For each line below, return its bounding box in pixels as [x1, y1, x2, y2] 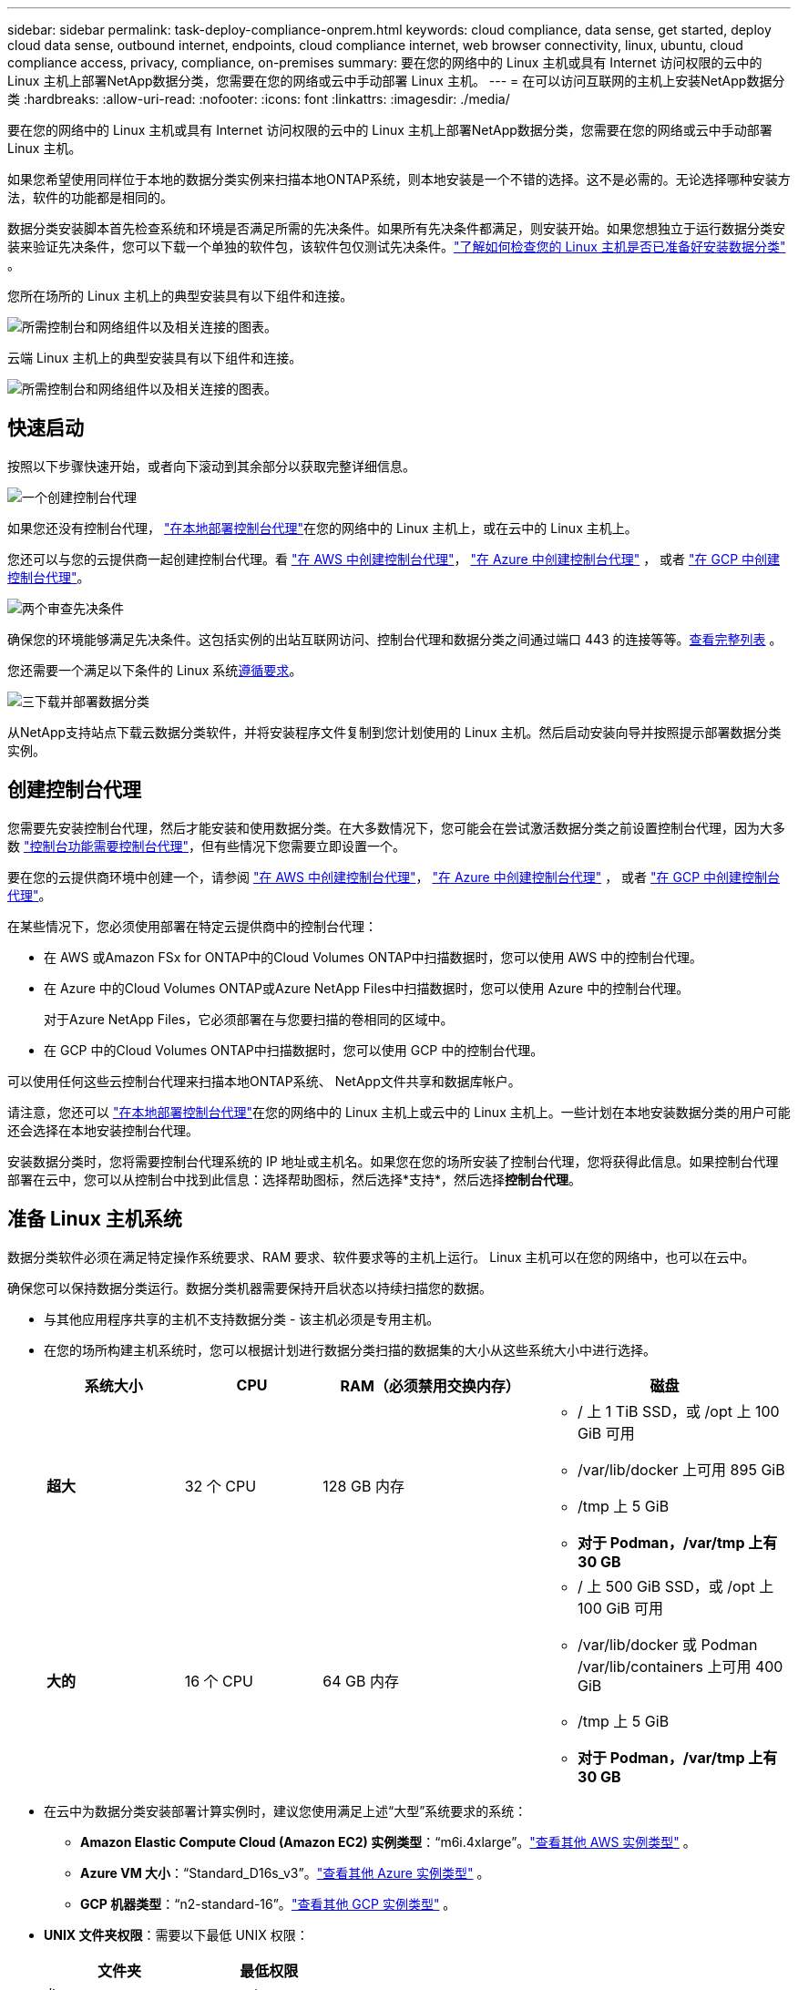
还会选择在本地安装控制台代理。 [7, 1122, 199, 1138]
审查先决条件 [47, 600, 124, 616]
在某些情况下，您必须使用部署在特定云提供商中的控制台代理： [7, 918, 377, 934]
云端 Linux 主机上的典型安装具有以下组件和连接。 [7, 350, 302, 365]
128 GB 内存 [322, 1476, 404, 1495]
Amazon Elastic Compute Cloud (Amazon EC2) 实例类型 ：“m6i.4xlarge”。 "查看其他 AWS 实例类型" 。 [80, 1833, 696, 1850]
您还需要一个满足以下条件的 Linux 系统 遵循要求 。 [7, 662, 302, 678]
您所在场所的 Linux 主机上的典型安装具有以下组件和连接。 [7, 288, 353, 303]
